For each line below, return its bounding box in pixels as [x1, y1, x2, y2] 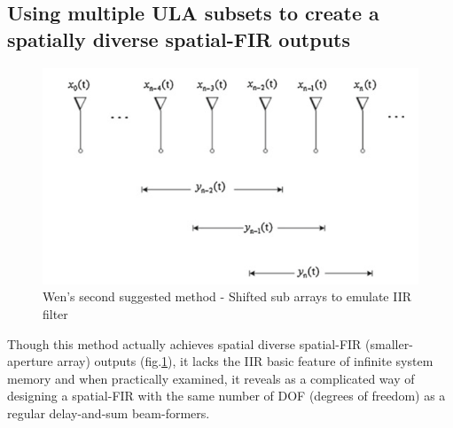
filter [43, 305, 68, 323]
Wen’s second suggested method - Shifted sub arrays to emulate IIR [43, 287, 412, 306]
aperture [7, 352, 53, 370]
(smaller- [365, 334, 413, 353]
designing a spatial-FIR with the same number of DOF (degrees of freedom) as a [7, 386, 446, 405]
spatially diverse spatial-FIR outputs [7, 25, 350, 52]
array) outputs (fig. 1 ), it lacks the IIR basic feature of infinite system [57, 352, 433, 370]
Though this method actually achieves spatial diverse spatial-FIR [7, 334, 362, 353]
